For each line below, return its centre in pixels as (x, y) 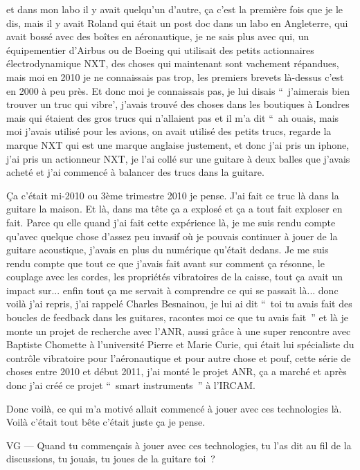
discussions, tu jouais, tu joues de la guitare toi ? (111, 459)
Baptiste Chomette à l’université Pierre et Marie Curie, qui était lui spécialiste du (180, 344)
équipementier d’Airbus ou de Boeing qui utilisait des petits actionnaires (160, 49)
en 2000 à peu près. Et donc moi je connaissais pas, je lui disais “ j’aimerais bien (178, 90)
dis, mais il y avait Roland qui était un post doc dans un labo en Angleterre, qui (177, 22)
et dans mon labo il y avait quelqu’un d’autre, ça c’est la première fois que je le (175, 9)
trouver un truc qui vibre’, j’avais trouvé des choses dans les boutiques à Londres (178, 104)
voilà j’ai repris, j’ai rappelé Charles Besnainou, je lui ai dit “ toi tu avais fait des (179, 304)
